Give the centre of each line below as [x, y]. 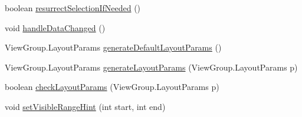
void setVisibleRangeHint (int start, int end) [85, 106]
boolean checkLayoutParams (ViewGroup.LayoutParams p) [112, 87]
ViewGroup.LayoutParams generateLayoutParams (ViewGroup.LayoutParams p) [151, 67]
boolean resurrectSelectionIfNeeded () [73, 8]
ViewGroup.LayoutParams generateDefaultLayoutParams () [113, 47]
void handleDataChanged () [55, 27]
